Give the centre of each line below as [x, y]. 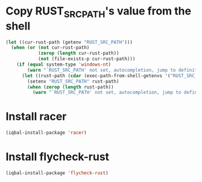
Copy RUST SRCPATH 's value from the [98, 12]
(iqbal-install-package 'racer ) [46, 133]
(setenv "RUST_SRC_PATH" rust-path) [73, 81]
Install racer [36, 117]
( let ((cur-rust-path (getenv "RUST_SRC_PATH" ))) [69, 42]
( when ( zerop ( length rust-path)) [71, 87]
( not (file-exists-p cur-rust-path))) [87, 59]
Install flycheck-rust [58, 157]
